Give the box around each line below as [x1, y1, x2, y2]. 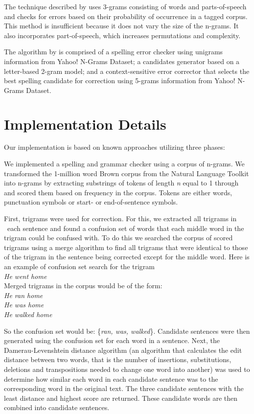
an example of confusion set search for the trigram [4, 261, 155, 271]
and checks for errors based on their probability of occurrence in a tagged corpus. [4, 11, 248, 21]
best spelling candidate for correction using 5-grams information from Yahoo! [4, 75, 235, 86]
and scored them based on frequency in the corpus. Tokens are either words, [4, 187, 232, 197]
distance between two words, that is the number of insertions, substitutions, [4, 354, 231, 365]
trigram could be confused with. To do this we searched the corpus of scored [4, 232, 233, 243]
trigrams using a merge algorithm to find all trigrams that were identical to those [4, 242, 248, 252]
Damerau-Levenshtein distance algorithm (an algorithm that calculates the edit [4, 345, 242, 355]
